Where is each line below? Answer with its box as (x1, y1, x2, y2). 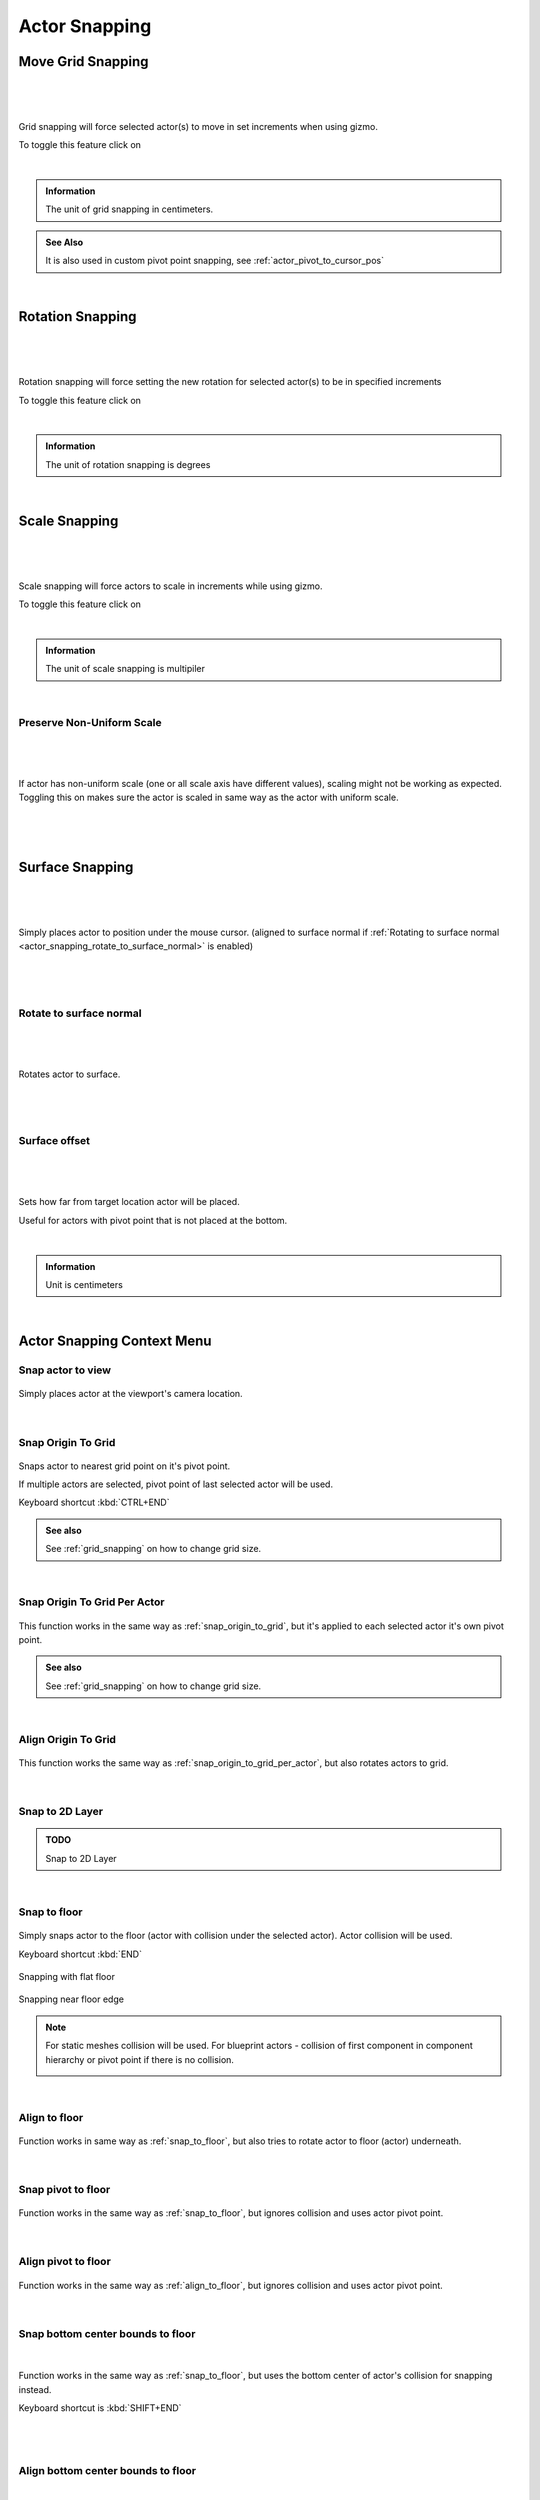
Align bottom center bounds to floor (18, 2463, 197, 2477)
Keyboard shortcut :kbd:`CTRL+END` (18, 1496, 170, 1509)
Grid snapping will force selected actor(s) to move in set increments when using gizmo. (18, 120, 379, 132)
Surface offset (18, 1134, 90, 1148)
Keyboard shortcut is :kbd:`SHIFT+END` (18, 2402, 182, 2414)
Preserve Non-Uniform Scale (18, 715, 162, 729)
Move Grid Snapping (18, 53, 149, 70)
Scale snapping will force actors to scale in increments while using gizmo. (18, 580, 323, 592)
